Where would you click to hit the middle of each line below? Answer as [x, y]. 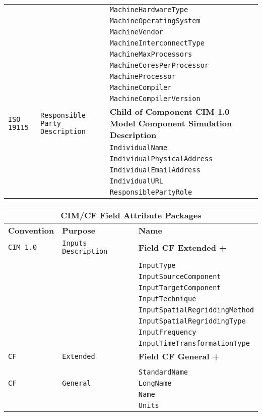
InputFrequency [167, 332]
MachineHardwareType [149, 10]
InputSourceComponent [180, 276]
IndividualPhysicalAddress [161, 159]
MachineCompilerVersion [155, 99]
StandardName [163, 372]
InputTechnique [167, 299]
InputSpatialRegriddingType [192, 321]
